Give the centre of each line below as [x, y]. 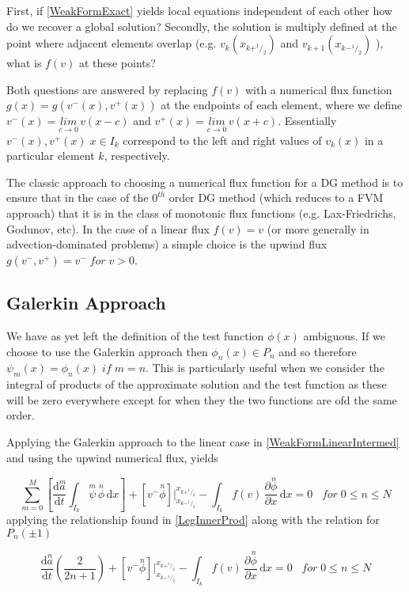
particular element [51, 156]
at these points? [117, 63]
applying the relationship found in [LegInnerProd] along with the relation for [193, 519]
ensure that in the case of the [78, 197]
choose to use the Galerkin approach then [107, 351]
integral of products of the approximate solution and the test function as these [197, 384]
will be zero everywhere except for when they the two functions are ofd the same [202, 399]
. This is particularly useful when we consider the [265, 368]
